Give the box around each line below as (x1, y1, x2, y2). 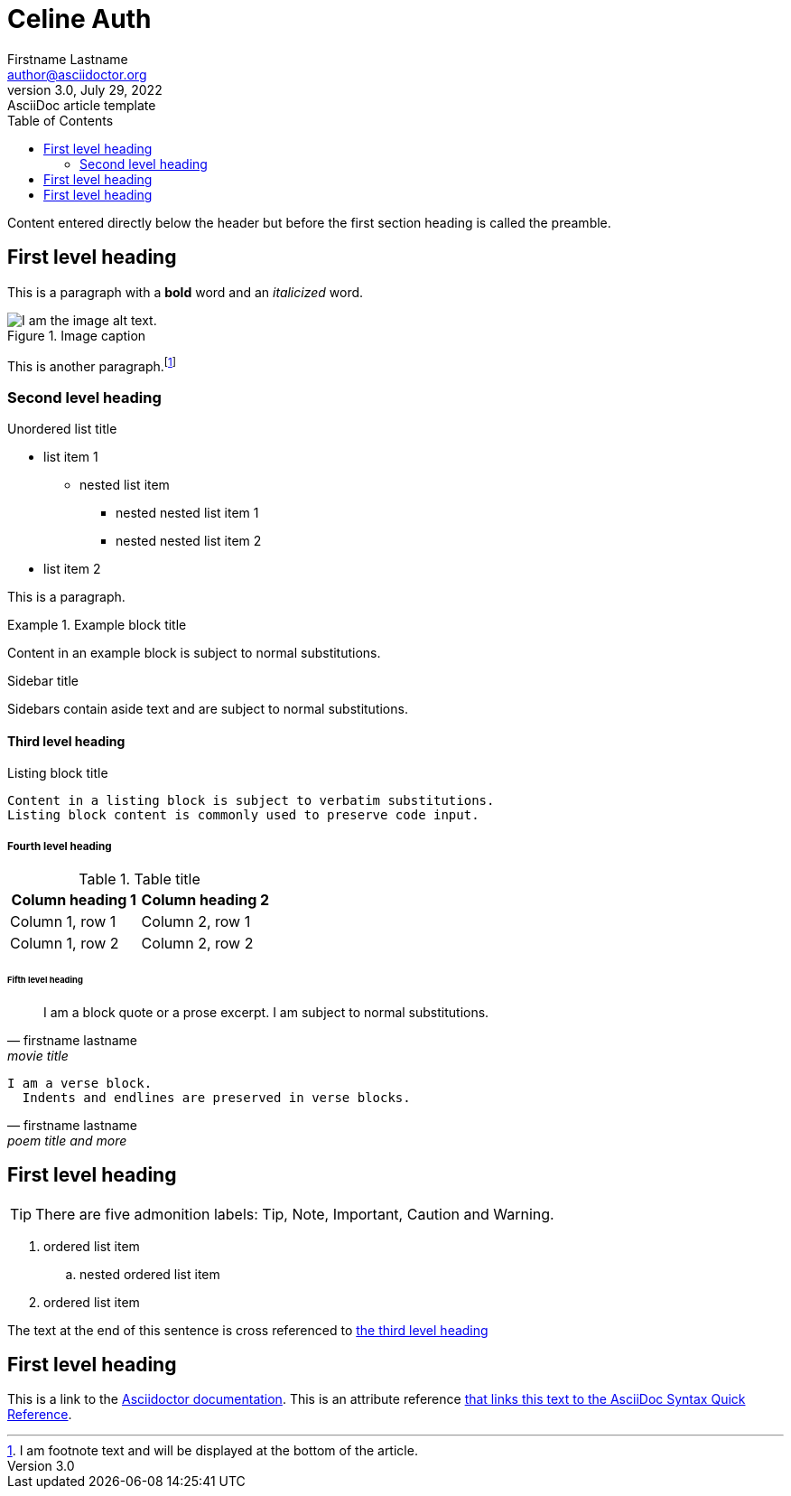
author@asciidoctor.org (7, 66, 147, 82)
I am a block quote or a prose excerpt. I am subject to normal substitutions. (43, 1004, 489, 1020)
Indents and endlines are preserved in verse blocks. (22, 1089, 411, 1105)
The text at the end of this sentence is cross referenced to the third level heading (7, 1322, 489, 1338)
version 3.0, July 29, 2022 (7, 81, 163, 98)
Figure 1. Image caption (7, 327, 146, 343)
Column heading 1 (11, 891, 136, 909)
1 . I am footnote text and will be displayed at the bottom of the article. (7, 1443, 418, 1459)
